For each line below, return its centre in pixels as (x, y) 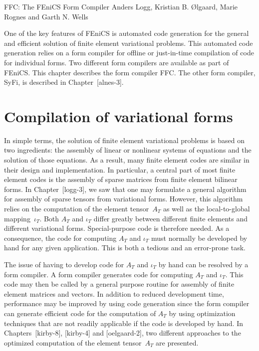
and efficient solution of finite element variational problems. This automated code (129, 43)
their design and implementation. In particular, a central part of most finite (120, 169)
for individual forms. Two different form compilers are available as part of (117, 62)
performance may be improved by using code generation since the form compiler (127, 303)
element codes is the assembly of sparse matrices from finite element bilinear (121, 179)
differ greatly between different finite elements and (170, 218)
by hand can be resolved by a (203, 264)
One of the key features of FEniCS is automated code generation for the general (127, 33)
